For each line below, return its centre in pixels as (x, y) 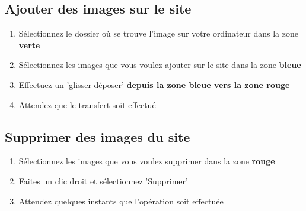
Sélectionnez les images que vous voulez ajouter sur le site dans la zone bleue (160, 65)
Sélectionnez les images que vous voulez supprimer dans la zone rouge (147, 161)
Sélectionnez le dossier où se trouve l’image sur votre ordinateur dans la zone (158, 33)
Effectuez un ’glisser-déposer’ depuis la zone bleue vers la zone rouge (154, 84)
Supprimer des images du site (98, 136)
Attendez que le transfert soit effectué (87, 104)
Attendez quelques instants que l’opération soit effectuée (121, 201)
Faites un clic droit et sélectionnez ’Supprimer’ (103, 181)
